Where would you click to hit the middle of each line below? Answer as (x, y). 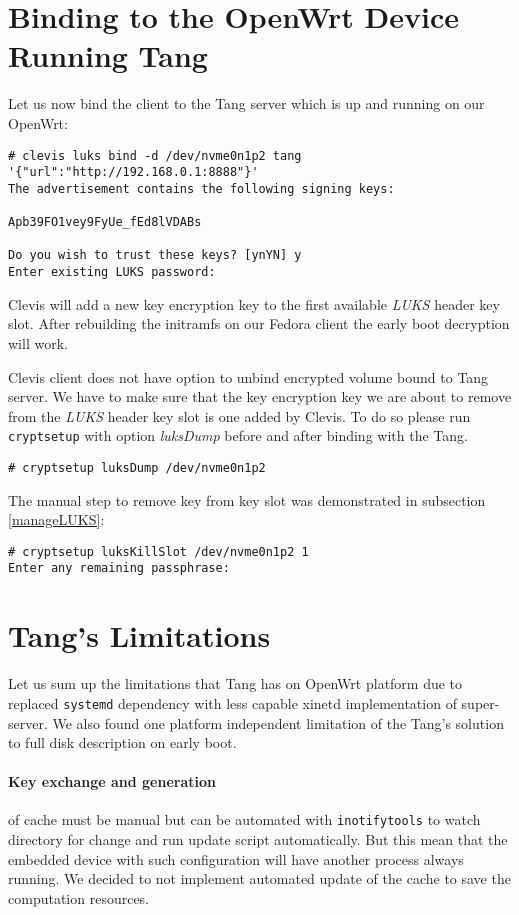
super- (480, 702)
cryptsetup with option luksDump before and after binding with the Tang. (238, 435)
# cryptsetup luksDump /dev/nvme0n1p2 (137, 467)
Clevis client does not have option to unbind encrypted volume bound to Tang (248, 376)
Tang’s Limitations (139, 635)
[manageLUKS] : (56, 519)
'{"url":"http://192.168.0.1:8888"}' (133, 172)
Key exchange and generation (112, 781)
